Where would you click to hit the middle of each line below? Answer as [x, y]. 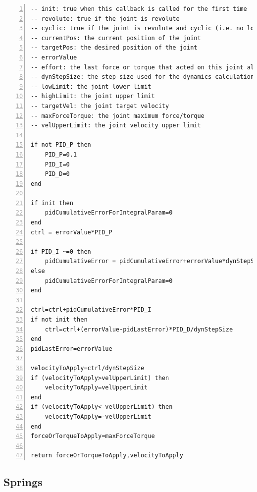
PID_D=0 [57, 174]
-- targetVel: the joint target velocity [100, 106]
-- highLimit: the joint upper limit [93, 96]
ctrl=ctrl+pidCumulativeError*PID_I [91, 310]
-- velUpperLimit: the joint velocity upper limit [116, 126]
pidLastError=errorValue [72, 349]
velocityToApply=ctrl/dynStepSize [88, 368]
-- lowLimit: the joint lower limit [91, 86]
